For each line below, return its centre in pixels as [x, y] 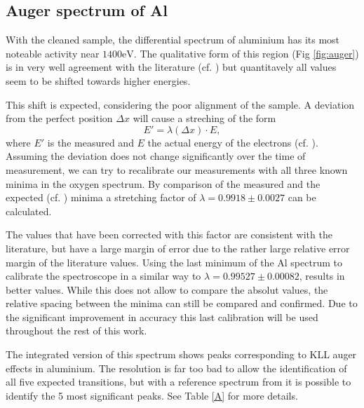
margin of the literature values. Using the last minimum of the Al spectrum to [174, 262]
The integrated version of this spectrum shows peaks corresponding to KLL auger [181, 354]
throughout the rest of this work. [76, 331]
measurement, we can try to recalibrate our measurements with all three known [177, 169]
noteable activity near [53, 53]
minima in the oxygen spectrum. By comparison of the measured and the [163, 183]
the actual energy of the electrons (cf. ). [233, 142]
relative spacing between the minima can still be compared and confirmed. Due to [182, 303]
